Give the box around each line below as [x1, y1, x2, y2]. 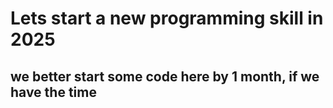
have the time [10, 83, 97, 101]
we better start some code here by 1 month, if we [10, 68, 320, 85]
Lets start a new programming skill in [10, 7, 324, 30]
